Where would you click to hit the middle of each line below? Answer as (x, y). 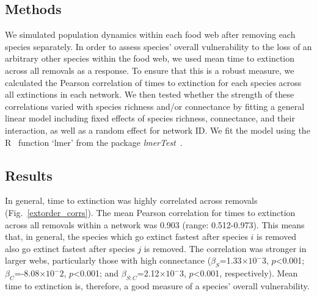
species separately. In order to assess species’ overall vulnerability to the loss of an (158, 46)
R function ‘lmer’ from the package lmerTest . (94, 142)
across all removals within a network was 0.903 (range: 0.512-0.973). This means (155, 224)
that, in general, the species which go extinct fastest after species (126, 236)
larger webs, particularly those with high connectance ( (108, 260)
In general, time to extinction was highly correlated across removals (131, 200)
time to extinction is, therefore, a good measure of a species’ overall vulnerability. (157, 285)
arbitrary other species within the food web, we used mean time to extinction (150, 58)
